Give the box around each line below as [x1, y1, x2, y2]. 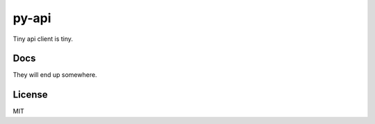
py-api [12, 10, 51, 26]
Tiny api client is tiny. [12, 35, 73, 43]
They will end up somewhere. [12, 71, 97, 79]
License [12, 89, 48, 100]
